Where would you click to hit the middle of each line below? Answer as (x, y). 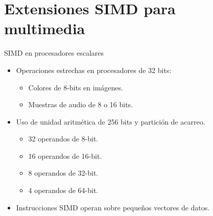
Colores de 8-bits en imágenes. (76, 87)
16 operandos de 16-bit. (65, 155)
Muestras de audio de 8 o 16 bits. (81, 104)
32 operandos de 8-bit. (63, 139)
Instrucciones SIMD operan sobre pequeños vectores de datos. (113, 207)
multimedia (45, 28)
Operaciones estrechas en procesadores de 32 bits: (94, 70)
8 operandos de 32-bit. (63, 173)
